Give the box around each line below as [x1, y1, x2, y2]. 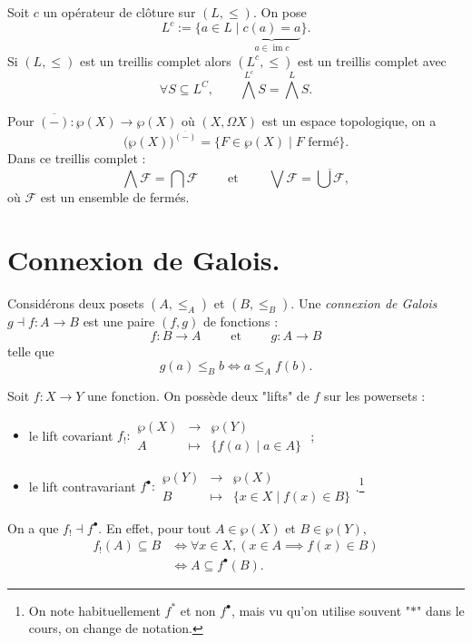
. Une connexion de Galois [290, 294, 438, 313]
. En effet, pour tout [98, 518, 211, 537]
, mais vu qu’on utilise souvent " [231, 600, 411, 619]
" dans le [417, 600, 465, 619]
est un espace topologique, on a [261, 111, 437, 130]
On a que [7, 518, 59, 537]
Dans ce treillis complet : [7, 149, 146, 168]
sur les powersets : [324, 386, 426, 404]
